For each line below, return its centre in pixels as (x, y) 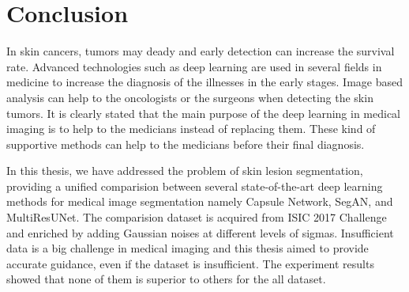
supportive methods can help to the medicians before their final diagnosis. (186, 144)
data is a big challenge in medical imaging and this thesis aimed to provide (188, 248)
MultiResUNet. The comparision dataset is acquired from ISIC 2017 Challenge (197, 217)
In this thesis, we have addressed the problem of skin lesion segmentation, (185, 171)
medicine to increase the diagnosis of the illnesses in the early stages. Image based (204, 82)
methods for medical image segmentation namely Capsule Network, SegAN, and (200, 201)
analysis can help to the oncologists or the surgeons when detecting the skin (190, 97)
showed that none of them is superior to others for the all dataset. (166, 279)
